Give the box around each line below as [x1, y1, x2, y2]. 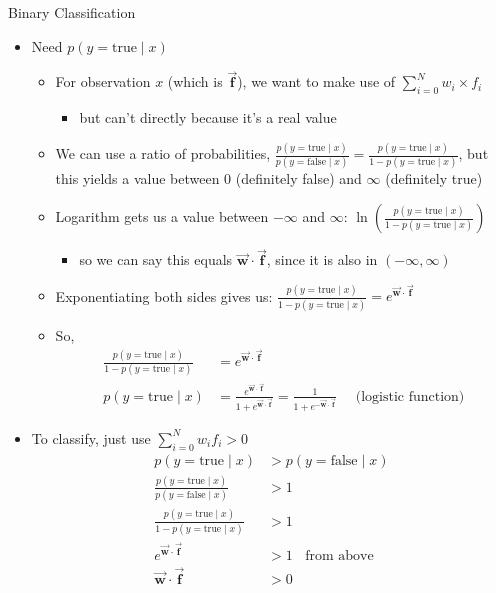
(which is [167, 71, 223, 92]
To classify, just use [31, 427, 151, 448]
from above [305, 548, 374, 563]
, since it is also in [266, 249, 378, 270]
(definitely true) [385, 168, 483, 189]
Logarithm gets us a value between [55, 206, 269, 227]
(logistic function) [355, 389, 465, 404]
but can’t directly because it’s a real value [79, 107, 337, 128]
